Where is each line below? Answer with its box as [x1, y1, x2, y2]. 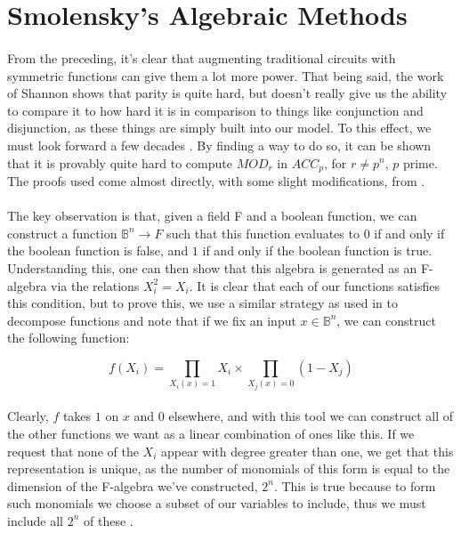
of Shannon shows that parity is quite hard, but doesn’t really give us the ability [7, 84, 448, 102]
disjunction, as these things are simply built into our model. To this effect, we [7, 118, 432, 137]
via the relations [51, 276, 140, 295]
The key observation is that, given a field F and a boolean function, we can [7, 206, 417, 225]
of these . [84, 511, 133, 529]
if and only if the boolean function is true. [202, 241, 433, 260]
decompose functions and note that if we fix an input [7, 311, 296, 329]
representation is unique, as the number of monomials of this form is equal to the [7, 459, 450, 478]
